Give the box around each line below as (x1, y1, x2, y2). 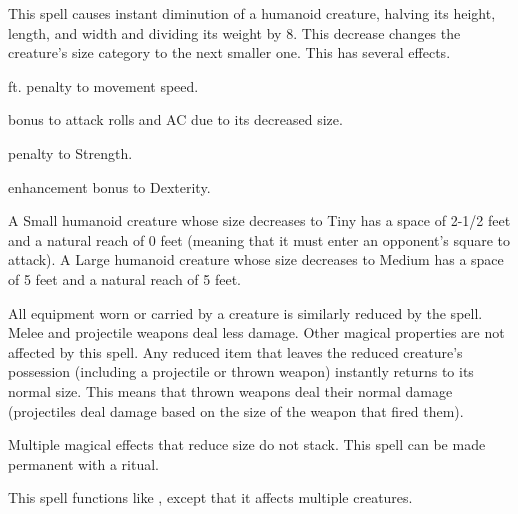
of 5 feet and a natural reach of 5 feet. (8, 268, 242, 289)
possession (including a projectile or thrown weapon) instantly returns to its (8, 361, 474, 382)
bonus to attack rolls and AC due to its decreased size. (8, 109, 343, 130)
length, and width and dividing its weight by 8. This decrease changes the (8, 22, 461, 43)
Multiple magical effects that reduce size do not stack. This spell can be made (8, 434, 486, 455)
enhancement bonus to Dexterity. (8, 176, 211, 197)
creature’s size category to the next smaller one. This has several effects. (8, 42, 451, 63)
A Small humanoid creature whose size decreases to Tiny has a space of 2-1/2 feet (8, 210, 511, 231)
